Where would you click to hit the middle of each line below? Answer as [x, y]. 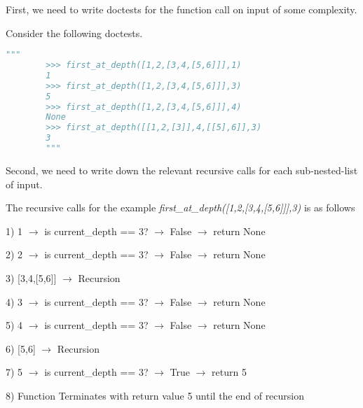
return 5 [229, 372]
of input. [24, 184]
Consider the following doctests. [74, 33]
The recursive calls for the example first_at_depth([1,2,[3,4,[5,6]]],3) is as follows [180, 207]
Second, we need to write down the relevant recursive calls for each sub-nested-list [182, 170]
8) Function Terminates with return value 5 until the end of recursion [155, 395]
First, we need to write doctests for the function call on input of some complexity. [181, 9]
